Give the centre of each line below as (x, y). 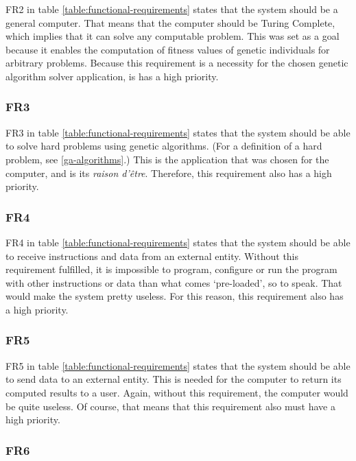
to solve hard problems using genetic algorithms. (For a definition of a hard (164, 146)
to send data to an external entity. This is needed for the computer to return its (174, 379)
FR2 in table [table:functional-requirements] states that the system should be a (172, 9)
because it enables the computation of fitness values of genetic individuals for (168, 49)
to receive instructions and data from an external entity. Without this (152, 256)
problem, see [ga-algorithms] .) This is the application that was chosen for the (167, 159)
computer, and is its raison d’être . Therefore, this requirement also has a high (169, 173)
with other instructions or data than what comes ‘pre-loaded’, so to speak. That (174, 282)
